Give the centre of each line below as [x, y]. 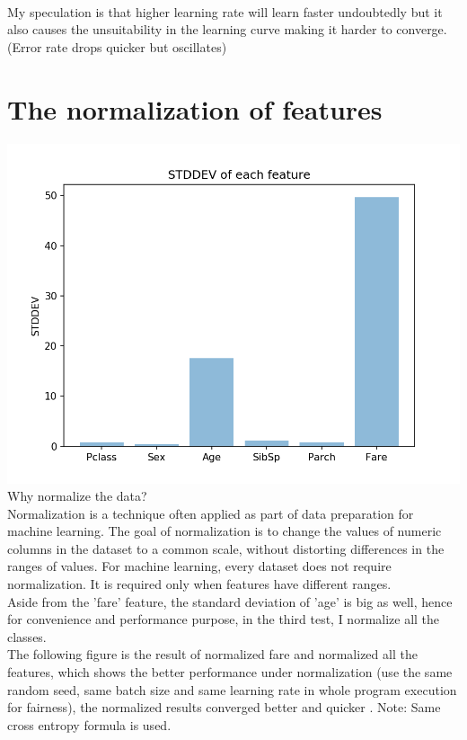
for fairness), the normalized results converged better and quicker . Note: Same [224, 707]
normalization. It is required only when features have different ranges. [199, 584]
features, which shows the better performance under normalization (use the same [230, 672]
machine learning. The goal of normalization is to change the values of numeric [225, 531]
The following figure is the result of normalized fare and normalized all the [212, 654]
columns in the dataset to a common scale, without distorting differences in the [226, 548]
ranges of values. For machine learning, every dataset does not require [199, 566]
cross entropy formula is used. [89, 724]
